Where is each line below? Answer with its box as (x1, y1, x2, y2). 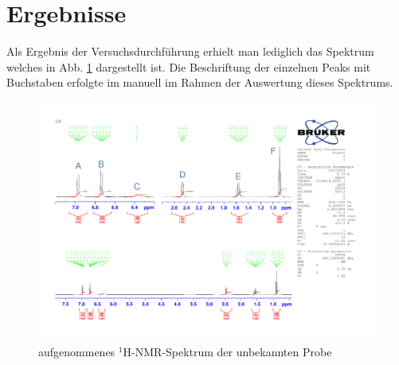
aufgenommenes (38, 343, 115, 359)
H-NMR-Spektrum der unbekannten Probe (123, 343, 332, 359)
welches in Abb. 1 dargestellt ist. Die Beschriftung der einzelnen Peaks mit (6, 58, 371, 75)
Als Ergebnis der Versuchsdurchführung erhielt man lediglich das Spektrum (6, 43, 374, 60)
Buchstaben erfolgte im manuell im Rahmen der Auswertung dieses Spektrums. (6, 74, 393, 91)
